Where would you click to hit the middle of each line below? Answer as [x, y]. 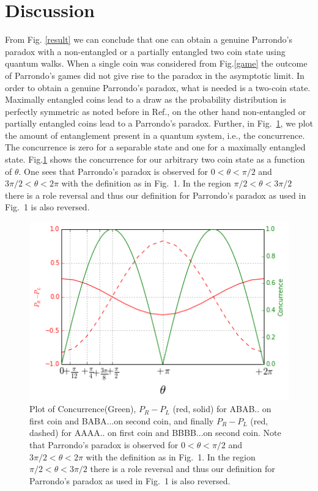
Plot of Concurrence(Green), [83, 409]
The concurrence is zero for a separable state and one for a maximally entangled [155, 147]
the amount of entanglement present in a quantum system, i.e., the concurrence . [155, 135]
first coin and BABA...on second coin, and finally [122, 420]
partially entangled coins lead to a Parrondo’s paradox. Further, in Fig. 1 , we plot [159, 123]
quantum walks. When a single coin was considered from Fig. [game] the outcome [156, 63]
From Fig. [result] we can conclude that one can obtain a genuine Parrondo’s [149, 39]
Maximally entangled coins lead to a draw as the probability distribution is [146, 99]
